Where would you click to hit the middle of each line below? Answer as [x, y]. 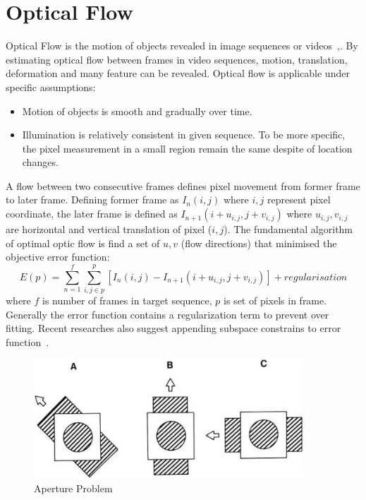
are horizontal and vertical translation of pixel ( [109, 229]
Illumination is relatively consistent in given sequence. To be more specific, [184, 135]
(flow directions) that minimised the [259, 243]
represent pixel [299, 200]
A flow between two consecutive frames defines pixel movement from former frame [183, 185]
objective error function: [58, 257]
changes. [40, 162]
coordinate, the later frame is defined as [92, 214]
